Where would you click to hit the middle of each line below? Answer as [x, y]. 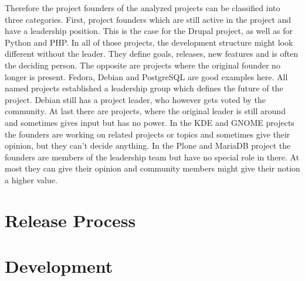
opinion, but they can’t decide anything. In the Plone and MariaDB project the [148, 145]
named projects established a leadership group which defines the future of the [144, 88]
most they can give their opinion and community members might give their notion [152, 168]
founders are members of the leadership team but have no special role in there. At [152, 157]
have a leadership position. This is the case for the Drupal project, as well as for [149, 31]
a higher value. [31, 179]
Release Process [70, 220]
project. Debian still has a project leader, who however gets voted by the [135, 99]
